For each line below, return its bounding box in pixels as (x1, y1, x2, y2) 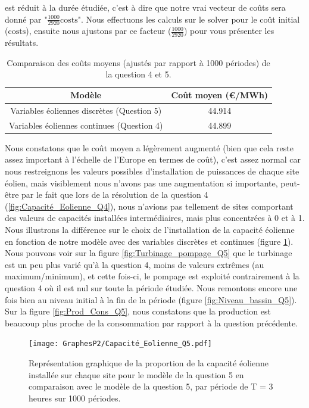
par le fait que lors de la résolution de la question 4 (21, 188, 208, 201)
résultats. (5, 36, 39, 49)
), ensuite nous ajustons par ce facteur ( (26, 24, 171, 37)
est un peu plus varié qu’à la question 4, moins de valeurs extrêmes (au (5, 258, 264, 270)
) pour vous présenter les (184, 24, 274, 37)
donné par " (5, 13, 48, 25)
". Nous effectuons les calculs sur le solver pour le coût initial (77, 13, 300, 25)
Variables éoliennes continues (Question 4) (9, 119, 163, 131)
